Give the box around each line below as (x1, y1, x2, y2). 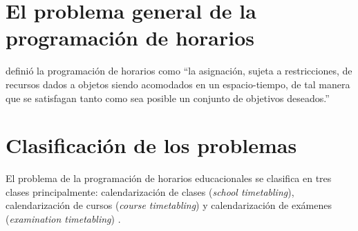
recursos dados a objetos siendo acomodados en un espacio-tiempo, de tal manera (6, 77, 350, 91)
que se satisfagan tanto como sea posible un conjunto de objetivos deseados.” (6, 90, 330, 105)
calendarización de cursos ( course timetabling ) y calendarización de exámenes (6, 198, 332, 212)
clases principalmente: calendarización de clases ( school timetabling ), (6, 184, 294, 199)
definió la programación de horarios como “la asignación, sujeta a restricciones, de (6, 63, 352, 78)
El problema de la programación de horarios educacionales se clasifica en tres (6, 171, 332, 185)
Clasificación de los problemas (6, 131, 297, 159)
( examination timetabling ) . (6, 212, 121, 225)
